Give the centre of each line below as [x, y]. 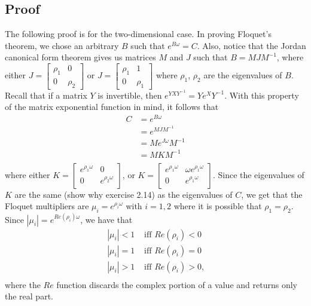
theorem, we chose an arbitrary [62, 45]
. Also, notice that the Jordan [251, 45]
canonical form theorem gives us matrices [80, 57]
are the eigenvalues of [243, 75]
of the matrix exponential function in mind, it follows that [112, 107]
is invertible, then [130, 95]
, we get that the [272, 194]
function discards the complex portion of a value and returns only [177, 284]
